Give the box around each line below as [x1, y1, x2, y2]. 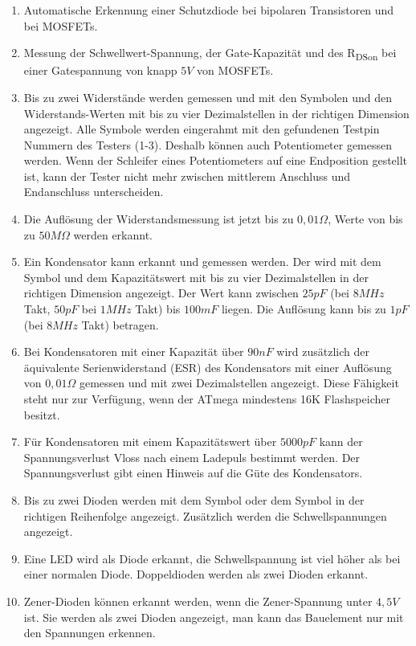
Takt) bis [135, 301, 181, 317]
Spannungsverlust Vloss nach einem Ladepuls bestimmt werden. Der [23, 448, 361, 465]
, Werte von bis [328, 211, 403, 227]
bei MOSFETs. [23, 17, 98, 34]
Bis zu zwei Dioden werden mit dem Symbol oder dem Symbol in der [23, 491, 365, 508]
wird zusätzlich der [276, 343, 369, 360]
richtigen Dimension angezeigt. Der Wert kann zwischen [23, 284, 299, 301]
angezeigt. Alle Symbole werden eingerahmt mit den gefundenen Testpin [23, 121, 380, 137]
